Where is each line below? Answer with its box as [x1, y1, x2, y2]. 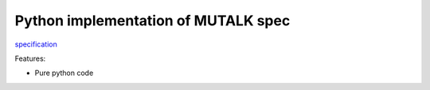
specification [14, 39, 57, 49]
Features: [14, 54, 46, 63]
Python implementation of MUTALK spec [14, 12, 291, 29]
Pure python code [34, 68, 94, 78]
